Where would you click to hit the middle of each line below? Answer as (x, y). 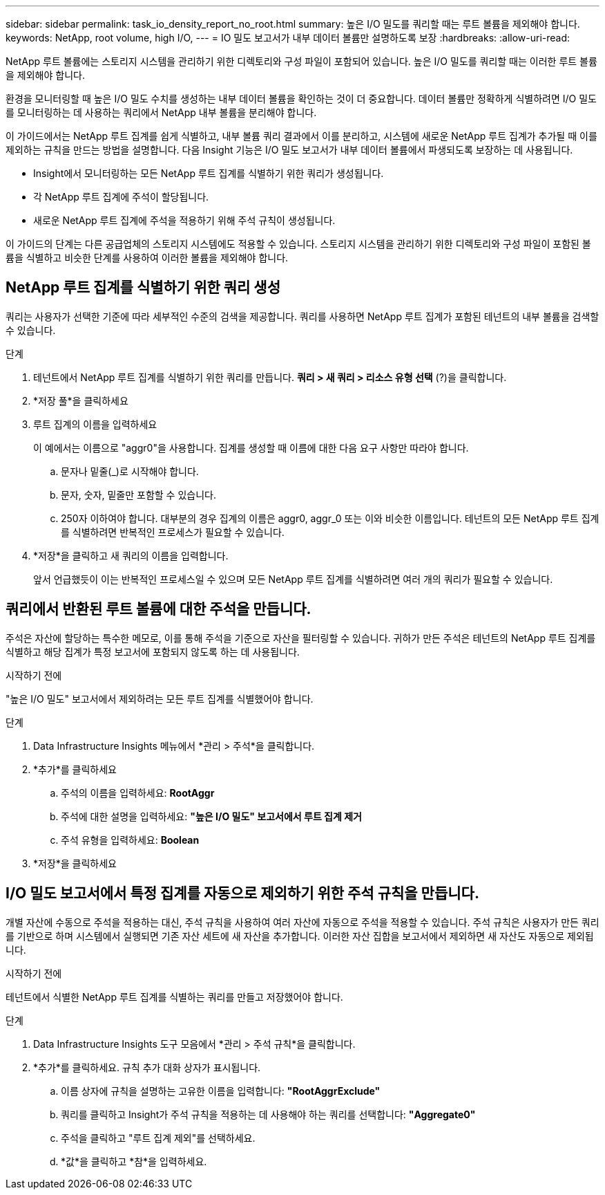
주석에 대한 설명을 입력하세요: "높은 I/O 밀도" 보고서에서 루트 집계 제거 (211, 816)
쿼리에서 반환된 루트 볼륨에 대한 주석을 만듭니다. (159, 609)
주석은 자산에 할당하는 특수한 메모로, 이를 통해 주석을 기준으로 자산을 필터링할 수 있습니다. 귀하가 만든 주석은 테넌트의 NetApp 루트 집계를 (301, 638)
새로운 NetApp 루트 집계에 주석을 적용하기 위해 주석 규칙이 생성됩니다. (184, 220)
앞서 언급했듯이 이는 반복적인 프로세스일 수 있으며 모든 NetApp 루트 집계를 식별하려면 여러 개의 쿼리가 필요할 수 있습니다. (293, 579)
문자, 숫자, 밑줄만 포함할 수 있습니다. (138, 494)
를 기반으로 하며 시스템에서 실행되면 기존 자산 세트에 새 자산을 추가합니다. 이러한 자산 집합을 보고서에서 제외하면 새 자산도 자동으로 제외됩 (300, 936)
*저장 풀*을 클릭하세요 (81, 400)
